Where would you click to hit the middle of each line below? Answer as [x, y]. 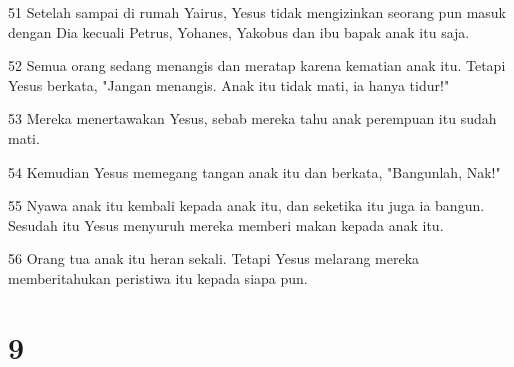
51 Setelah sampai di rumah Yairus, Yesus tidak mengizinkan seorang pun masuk [257, 12]
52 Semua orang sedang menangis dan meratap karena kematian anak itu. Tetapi [257, 65]
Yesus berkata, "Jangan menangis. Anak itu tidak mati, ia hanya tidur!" [229, 84]
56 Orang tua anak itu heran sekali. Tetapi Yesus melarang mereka [214, 258]
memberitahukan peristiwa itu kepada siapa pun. [158, 277]
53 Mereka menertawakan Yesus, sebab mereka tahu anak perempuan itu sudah [252, 118]
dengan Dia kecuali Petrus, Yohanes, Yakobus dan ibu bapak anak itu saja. [239, 31]
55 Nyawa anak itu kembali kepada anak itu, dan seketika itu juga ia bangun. [246, 205]
